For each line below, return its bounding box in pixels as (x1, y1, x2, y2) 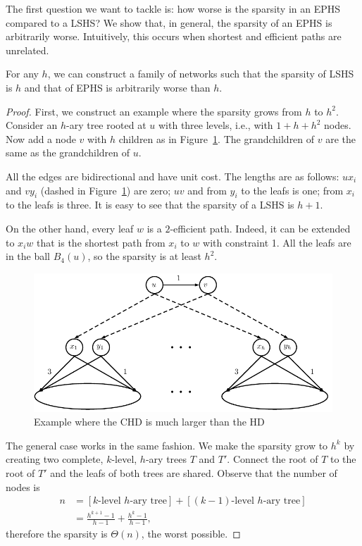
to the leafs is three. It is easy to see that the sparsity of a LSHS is (6, 197, 294, 212)
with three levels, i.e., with (158, 118, 273, 132)
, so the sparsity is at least (87, 249, 201, 263)
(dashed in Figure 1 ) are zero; (40, 182, 171, 197)
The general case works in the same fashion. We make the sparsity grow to (6, 438, 328, 452)
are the (325, 131, 356, 146)
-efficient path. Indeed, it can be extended (170, 221, 351, 235)
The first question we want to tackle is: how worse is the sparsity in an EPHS (6, 1, 341, 15)
